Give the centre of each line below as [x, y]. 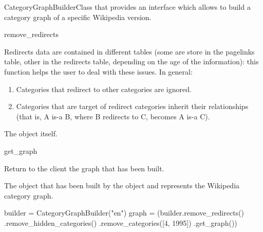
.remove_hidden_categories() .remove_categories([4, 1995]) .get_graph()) [121, 222]
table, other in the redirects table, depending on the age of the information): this [131, 61]
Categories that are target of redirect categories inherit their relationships [132, 106]
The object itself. [31, 133]
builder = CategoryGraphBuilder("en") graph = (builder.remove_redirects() [124, 213]
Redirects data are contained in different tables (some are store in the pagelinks [129, 51]
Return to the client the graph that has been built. [84, 168]
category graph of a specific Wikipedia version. [78, 17]
